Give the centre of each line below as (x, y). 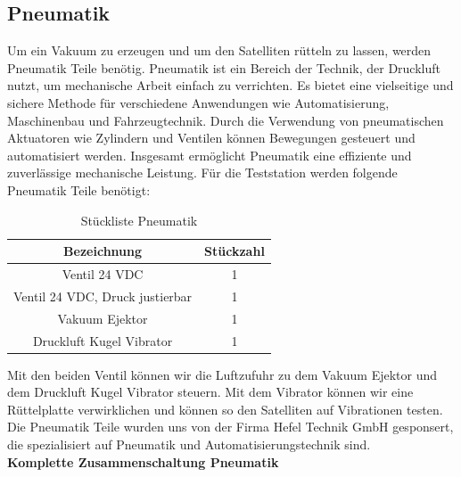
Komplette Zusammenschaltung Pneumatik (143, 461)
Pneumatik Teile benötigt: (79, 189)
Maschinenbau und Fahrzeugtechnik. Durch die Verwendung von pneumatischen (226, 120)
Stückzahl (235, 251)
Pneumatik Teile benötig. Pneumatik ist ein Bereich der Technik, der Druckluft (224, 67)
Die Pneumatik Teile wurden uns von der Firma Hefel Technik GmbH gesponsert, (230, 427)
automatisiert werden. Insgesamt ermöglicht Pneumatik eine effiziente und (210, 155)
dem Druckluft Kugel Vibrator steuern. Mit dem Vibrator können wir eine (210, 392)
